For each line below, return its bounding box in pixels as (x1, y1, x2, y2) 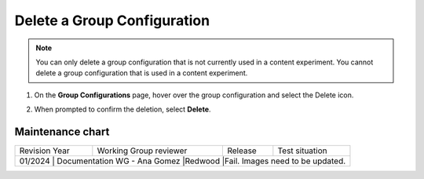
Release (227, 145, 257, 156)
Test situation (277, 145, 327, 156)
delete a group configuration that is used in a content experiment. (35, 68, 248, 78)
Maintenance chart (14, 125, 110, 138)
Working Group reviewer (97, 145, 188, 156)
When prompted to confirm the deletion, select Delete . (34, 104, 211, 114)
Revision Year (19, 145, 70, 156)
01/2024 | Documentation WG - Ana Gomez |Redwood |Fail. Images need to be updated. (19, 155, 346, 166)
